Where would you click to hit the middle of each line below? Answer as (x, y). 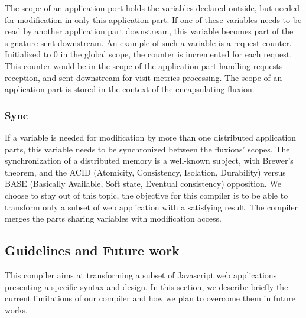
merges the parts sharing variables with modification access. (113, 218)
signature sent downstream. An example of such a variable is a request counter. (148, 42)
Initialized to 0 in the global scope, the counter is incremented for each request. (149, 54)
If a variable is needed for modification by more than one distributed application (151, 137)
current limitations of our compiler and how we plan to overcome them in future (150, 298)
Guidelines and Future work (92, 250)
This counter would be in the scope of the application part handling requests (144, 65)
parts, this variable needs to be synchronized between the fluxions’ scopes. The (147, 149)
